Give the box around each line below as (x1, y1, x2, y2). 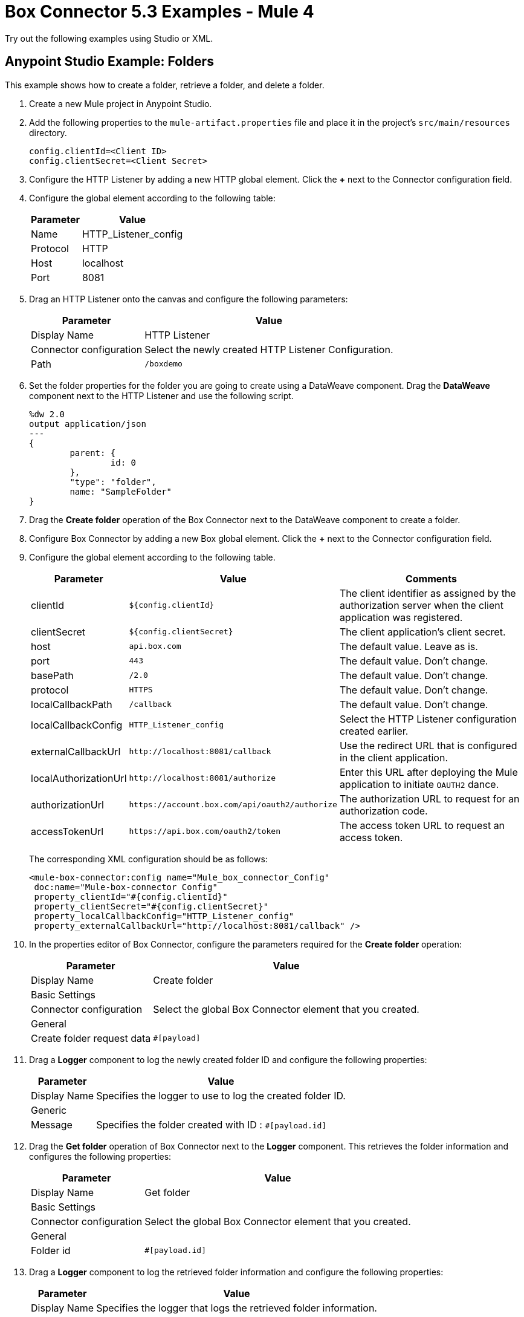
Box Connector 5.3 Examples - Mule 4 (5, 1, 314, 22)
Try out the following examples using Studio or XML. (5, 33, 213, 44)
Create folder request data (31, 1032, 151, 1044)
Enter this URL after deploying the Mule (339, 766, 518, 778)
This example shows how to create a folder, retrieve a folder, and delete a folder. (5, 79, 325, 90)
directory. (29, 127, 67, 138)
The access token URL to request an (339, 819, 505, 831)
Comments (405, 572, 457, 585)
